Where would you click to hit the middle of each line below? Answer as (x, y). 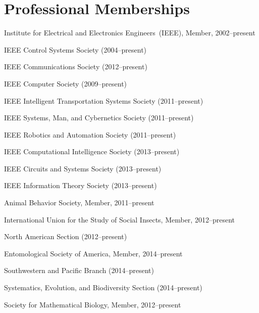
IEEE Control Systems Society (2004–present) (75, 49)
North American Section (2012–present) (66, 236)
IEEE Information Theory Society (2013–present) (81, 185)
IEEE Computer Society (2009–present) (66, 83)
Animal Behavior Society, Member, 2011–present (79, 203)
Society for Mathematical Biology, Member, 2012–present (93, 304)
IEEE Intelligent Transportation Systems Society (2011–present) (104, 100)
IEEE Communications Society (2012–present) (76, 66)
